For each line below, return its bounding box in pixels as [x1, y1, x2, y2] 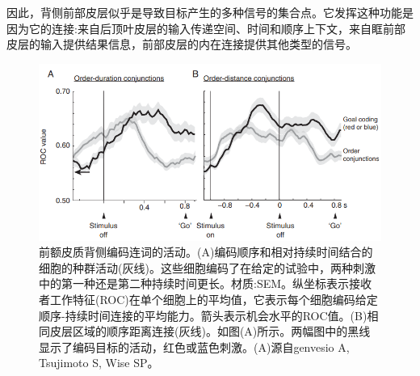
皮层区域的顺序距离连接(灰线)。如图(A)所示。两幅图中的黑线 [49, 323, 371, 340]
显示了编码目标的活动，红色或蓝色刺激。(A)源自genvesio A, [39, 338, 350, 355]
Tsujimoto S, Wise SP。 [39, 354, 159, 371]
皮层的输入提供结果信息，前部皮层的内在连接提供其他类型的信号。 [6, 36, 357, 53]
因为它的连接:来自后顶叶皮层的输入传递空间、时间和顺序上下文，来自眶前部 [6, 19, 405, 36]
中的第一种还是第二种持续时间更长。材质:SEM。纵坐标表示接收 [39, 275, 372, 292]
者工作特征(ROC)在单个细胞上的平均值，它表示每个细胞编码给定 [39, 290, 378, 307]
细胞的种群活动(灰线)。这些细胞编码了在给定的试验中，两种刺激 [39, 259, 376, 276]
